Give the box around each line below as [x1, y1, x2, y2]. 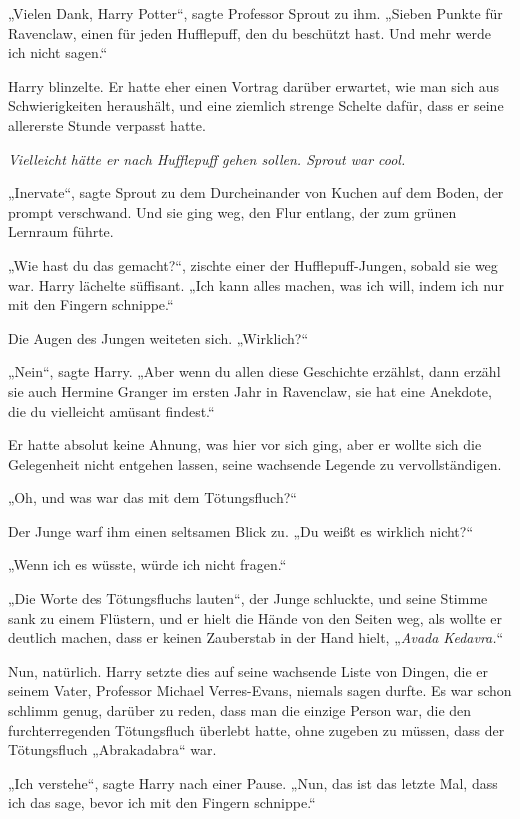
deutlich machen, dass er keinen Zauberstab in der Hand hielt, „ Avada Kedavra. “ [8, 627, 504, 648]
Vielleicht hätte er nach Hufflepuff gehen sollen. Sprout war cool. [8, 148, 406, 169]
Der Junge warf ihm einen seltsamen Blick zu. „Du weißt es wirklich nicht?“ [8, 520, 474, 541]
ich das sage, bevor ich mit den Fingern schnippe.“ [8, 792, 316, 813]
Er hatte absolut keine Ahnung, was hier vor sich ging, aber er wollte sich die [8, 434, 482, 455]
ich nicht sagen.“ [8, 42, 108, 63]
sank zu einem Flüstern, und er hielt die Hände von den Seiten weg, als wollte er [8, 607, 503, 628]
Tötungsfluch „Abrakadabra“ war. [8, 739, 217, 760]
